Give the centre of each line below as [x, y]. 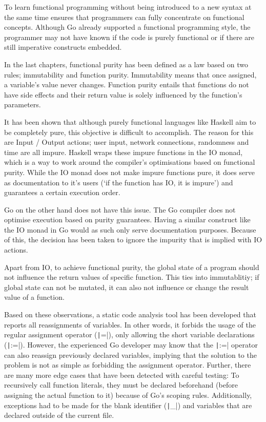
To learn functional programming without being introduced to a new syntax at [128, 7]
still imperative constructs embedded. [63, 47]
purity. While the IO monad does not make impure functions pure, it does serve [129, 172]
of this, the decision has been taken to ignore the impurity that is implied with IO [133, 239]
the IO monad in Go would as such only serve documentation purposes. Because [130, 229]
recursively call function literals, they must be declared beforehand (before [121, 385]
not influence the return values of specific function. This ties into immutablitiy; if [132, 277]
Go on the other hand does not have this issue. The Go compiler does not [120, 209]
